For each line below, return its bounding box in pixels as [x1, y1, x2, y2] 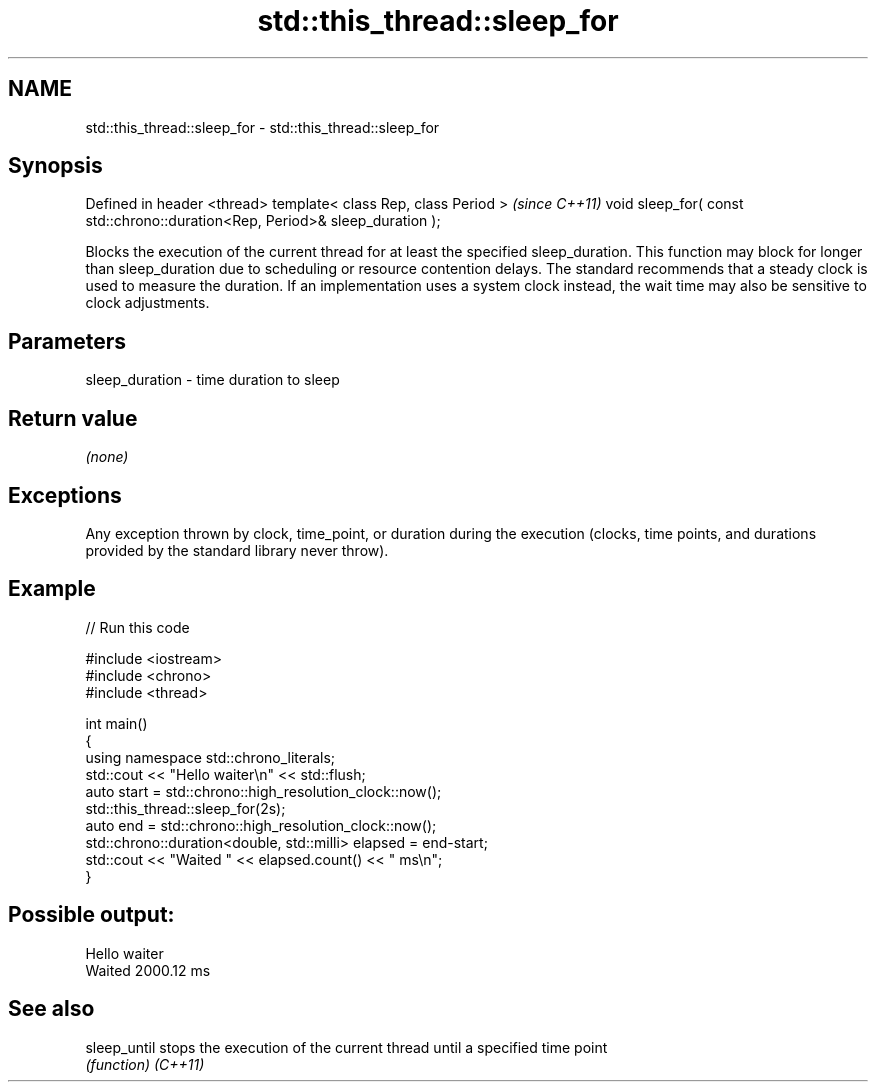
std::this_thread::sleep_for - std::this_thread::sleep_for [85, 118, 440, 136]
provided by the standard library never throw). [85, 541, 389, 559]
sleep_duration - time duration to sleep [85, 371, 340, 389]
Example [8, 576, 96, 602]
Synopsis [8, 153, 103, 179]
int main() [85, 714, 148, 732]
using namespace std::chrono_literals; [85, 748, 336, 766]
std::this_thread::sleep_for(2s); [85, 799, 286, 817]
